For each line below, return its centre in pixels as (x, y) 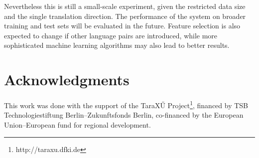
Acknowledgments (67, 79)
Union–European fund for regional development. (77, 124)
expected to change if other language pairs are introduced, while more (111, 35)
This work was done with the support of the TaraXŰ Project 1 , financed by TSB (126, 104)
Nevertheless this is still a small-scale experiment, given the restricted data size (125, 6)
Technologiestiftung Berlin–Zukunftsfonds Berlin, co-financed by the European (124, 115)
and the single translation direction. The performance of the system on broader (125, 16)
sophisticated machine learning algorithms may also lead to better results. (117, 45)
